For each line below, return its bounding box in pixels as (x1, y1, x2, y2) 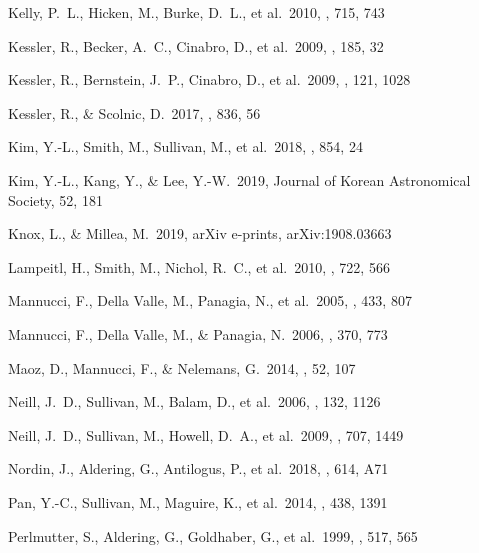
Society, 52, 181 (8, 189, 103, 210)
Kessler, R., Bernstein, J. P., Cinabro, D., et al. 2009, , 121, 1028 (8, 69, 411, 90)
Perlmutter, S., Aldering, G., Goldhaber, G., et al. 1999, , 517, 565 (8, 525, 418, 546)
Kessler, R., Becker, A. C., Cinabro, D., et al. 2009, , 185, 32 (8, 35, 384, 56)
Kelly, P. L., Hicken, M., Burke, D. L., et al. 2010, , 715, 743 (8, 2, 385, 22)
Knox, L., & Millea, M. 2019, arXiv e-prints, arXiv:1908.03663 (8, 223, 392, 244)
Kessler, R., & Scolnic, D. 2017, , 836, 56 (8, 102, 261, 123)
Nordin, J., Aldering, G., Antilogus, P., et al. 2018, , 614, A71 (8, 458, 389, 479)
